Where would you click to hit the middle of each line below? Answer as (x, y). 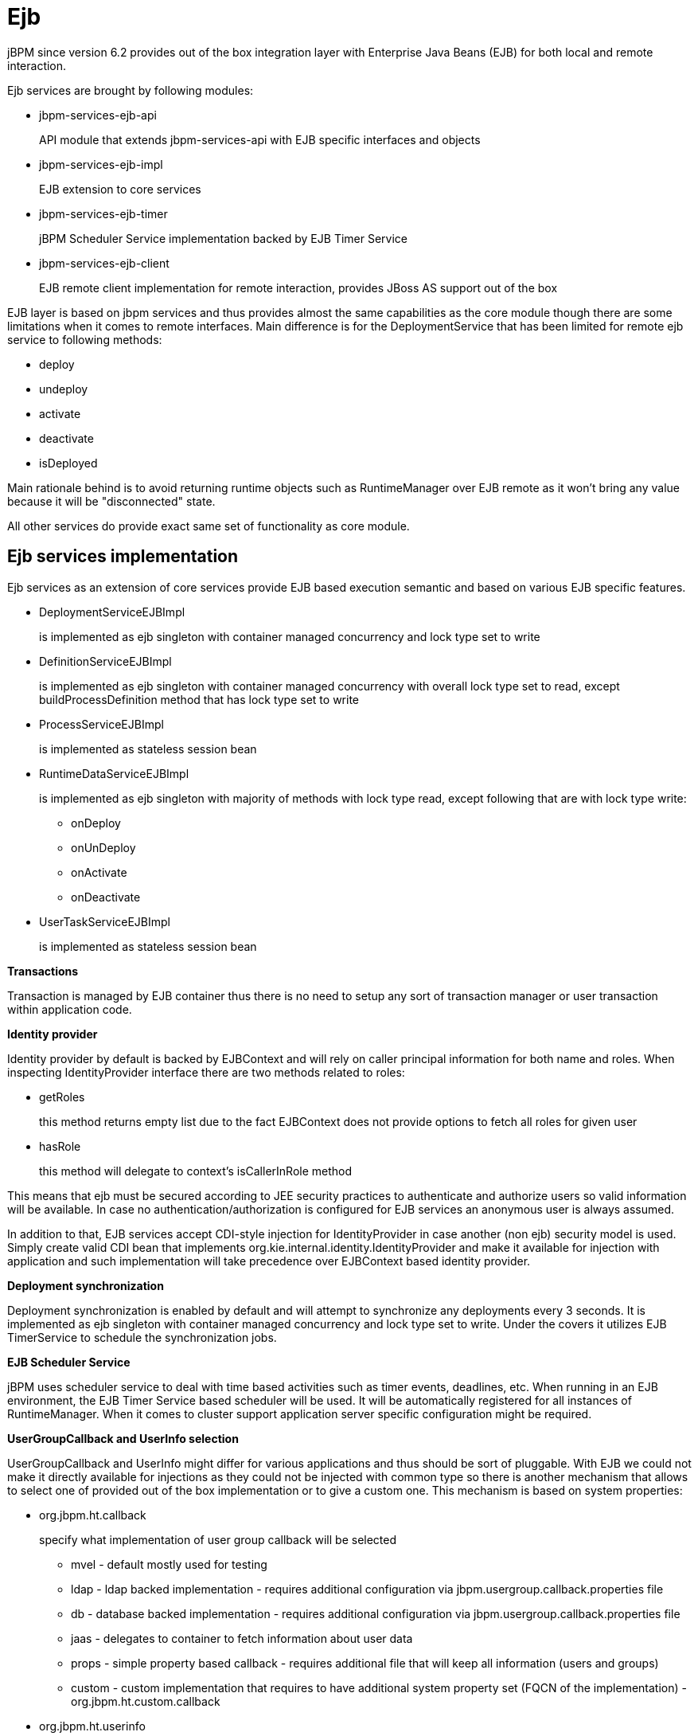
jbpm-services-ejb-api (98, 115)
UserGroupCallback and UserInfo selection (123, 1438)
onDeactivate (106, 897)
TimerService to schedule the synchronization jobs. (142, 1337)
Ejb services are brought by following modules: (131, 90)
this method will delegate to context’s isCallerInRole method (196, 1171)
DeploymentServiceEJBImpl (112, 612)
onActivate (99, 872)
